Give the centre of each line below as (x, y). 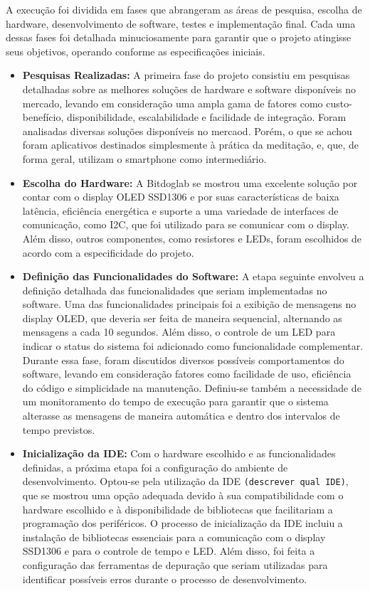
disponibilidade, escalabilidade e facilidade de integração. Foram (207, 117)
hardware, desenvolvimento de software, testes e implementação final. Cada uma (181, 23)
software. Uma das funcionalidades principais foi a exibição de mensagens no (189, 304)
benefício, (43, 117)
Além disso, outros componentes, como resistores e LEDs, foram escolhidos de (192, 238)
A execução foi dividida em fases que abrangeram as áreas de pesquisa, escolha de (184, 9)
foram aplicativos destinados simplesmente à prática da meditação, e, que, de (190, 145)
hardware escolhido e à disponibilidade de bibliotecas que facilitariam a (178, 509)
